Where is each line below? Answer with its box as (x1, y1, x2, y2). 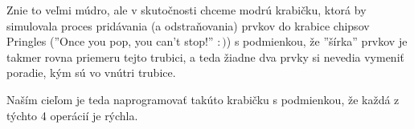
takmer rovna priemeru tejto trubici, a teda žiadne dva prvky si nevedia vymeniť (6, 48, 404, 65)
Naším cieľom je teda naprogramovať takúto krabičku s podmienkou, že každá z (6, 91, 400, 107)
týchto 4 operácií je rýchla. (6, 107, 138, 123)
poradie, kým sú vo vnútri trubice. (6, 64, 176, 81)
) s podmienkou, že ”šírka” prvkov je (226, 33, 408, 50)
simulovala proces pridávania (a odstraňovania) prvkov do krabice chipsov (6, 17, 370, 34)
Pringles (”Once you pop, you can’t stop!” (6, 33, 214, 50)
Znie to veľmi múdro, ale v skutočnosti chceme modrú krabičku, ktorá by (6, 2, 367, 18)
